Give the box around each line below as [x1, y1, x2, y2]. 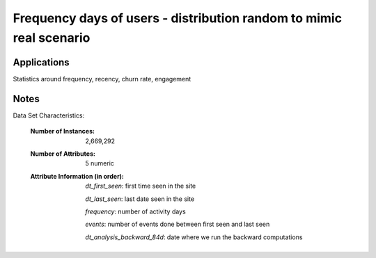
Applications [13, 56, 70, 68]
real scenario [13, 30, 91, 45]
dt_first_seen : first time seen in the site [85, 182, 196, 191]
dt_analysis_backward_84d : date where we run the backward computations [85, 233, 303, 241]
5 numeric [85, 159, 115, 168]
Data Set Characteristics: [13, 111, 85, 120]
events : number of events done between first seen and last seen [85, 220, 270, 229]
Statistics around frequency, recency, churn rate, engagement [13, 74, 191, 83]
